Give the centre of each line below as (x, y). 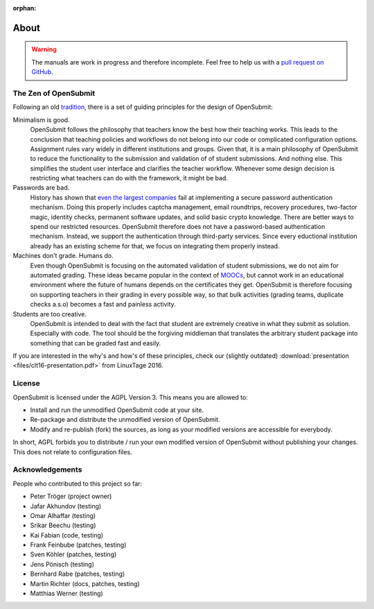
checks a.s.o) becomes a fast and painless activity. (103, 304)
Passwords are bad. (41, 188)
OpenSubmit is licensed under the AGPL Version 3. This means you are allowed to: (131, 397)
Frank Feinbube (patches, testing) (78, 545)
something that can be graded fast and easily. (96, 343)
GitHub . (42, 72)
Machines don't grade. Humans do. (63, 256)
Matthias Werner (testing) (66, 594)
